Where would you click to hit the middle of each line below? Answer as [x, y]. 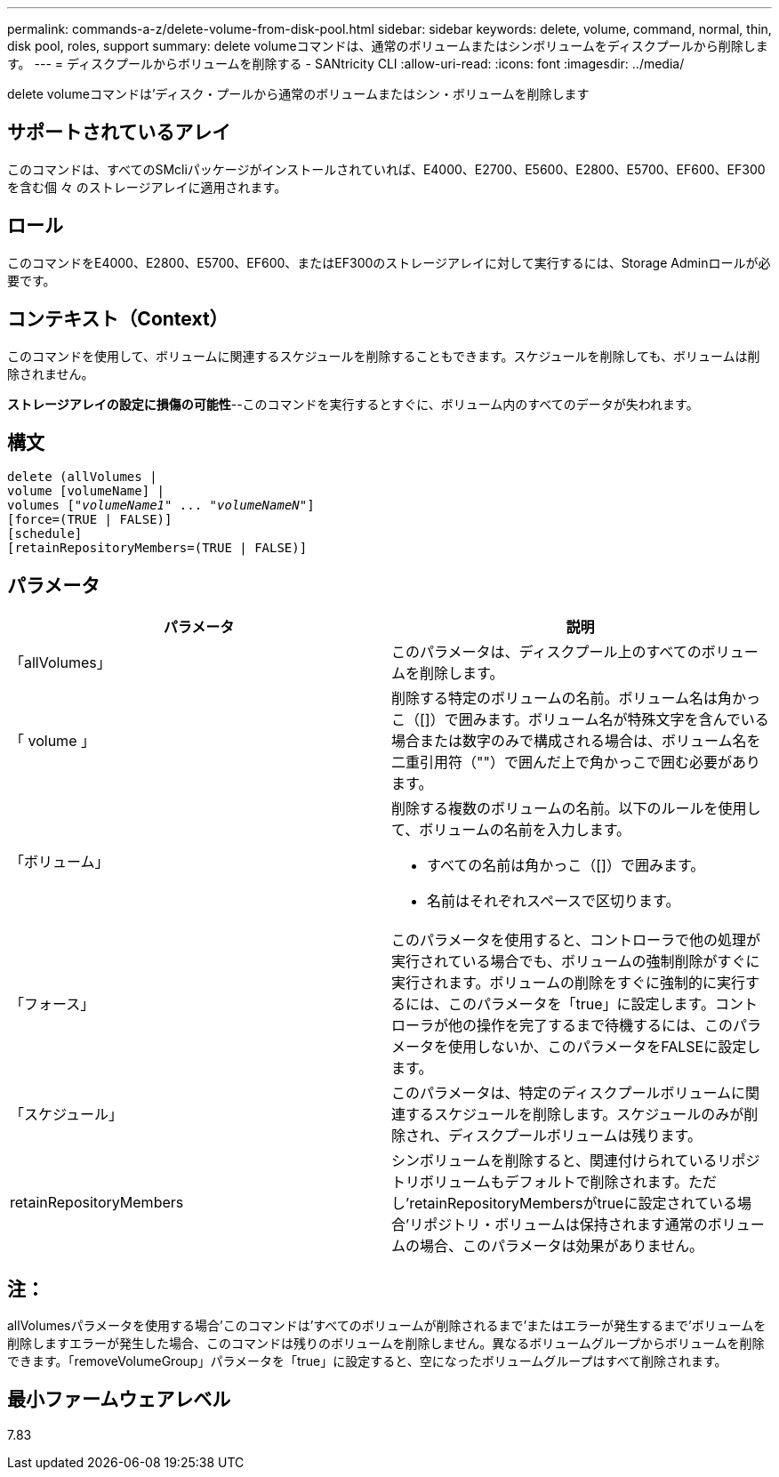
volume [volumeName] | [86, 491]
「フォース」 [52, 1004]
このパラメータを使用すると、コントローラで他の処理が [576, 940]
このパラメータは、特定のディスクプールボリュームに [568, 1093]
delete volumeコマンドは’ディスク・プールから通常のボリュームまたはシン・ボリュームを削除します [298, 94]
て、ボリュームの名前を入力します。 [511, 830]
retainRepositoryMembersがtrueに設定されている [573, 1204]
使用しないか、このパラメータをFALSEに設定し [605, 1047]
